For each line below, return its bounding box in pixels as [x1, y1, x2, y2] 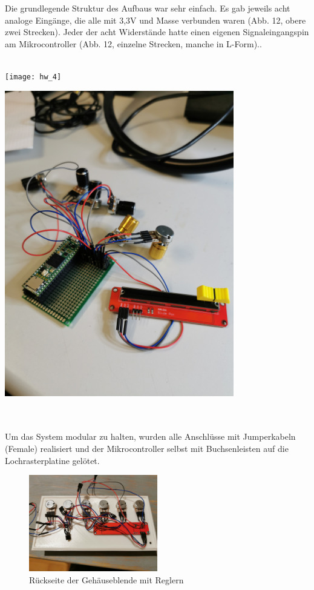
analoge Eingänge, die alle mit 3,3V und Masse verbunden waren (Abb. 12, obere [5, 13, 306, 26]
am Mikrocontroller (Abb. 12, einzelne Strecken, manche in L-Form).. [5, 37, 262, 50]
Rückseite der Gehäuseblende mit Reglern [29, 573, 184, 586]
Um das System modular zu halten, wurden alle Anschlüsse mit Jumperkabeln [5, 430, 296, 443]
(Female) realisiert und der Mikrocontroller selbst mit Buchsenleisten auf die [5, 442, 289, 454]
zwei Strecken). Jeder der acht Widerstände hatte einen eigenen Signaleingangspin [5, 25, 309, 38]
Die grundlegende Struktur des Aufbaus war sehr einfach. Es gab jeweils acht [5, 2, 290, 14]
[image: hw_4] [5, 72, 62, 81]
